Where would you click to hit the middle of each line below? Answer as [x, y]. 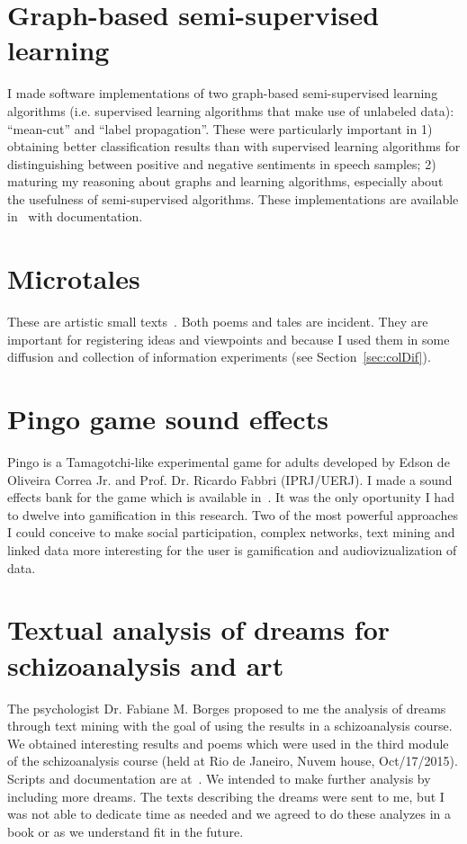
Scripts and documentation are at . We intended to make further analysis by [219, 778]
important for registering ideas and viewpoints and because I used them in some [229, 339]
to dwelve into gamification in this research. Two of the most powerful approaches [233, 514]
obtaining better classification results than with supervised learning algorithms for [234, 146]
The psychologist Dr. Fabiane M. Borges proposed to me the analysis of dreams [227, 708]
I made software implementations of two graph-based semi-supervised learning [223, 93]
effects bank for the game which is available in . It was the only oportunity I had [231, 497]
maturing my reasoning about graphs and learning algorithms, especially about [225, 181]
